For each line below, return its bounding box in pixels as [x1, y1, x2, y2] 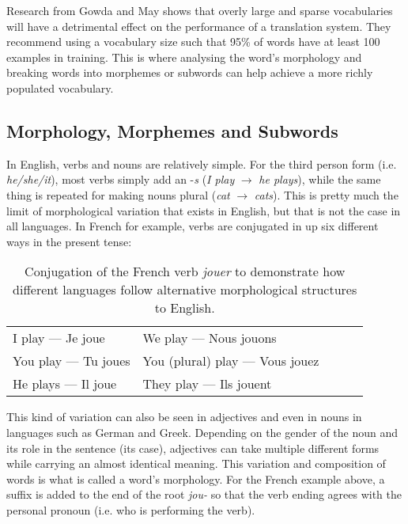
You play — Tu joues [13, 351, 130, 370]
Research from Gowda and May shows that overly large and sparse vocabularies [6, 2, 393, 18]
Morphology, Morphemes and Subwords [6, 118, 338, 142]
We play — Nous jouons [142, 328, 277, 347]
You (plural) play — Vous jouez [142, 351, 319, 370]
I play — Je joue [13, 328, 105, 347]
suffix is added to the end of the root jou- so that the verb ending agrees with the [6, 486, 402, 503]
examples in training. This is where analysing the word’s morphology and [6, 48, 362, 65]
